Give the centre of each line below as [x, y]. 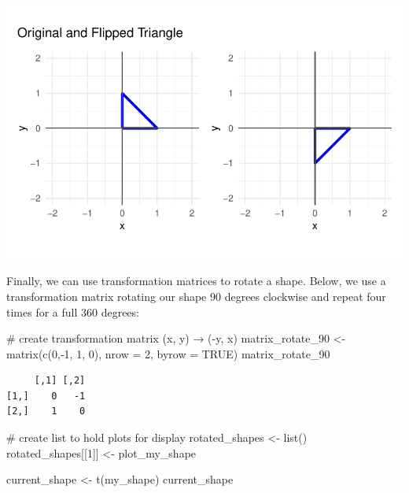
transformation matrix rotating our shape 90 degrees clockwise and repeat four [196, 296]
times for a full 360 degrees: [73, 311]
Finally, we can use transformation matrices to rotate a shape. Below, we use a [196, 281]
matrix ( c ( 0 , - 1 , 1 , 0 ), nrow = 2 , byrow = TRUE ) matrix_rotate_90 [168, 353]
